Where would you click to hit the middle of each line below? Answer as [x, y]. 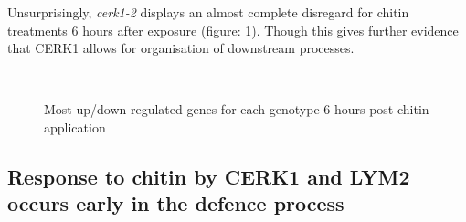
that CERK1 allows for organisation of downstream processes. [181, 48]
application [75, 127]
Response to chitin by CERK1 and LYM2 [209, 176]
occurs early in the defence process [176, 203]
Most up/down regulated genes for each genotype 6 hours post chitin [237, 109]
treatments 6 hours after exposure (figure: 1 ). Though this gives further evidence [233, 30]
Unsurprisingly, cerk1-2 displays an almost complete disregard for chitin [208, 12]
